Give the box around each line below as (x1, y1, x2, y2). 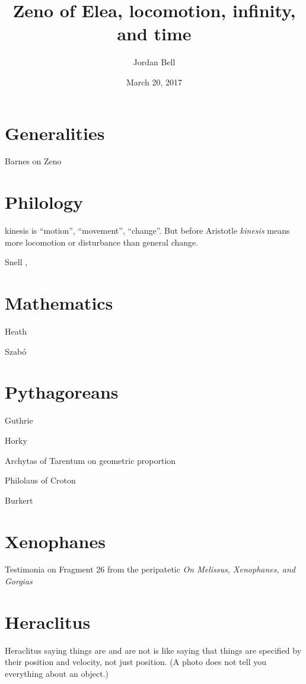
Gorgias (5, 575, 33, 587)
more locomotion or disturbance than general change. (5, 236, 199, 248)
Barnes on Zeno (5, 155, 62, 167)
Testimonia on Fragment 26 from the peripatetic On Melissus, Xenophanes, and (5, 563, 295, 575)
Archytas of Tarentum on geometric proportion (5, 454, 176, 466)
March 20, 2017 (126, 75, 183, 88)
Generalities (5, 120, 105, 145)
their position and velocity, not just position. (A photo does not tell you (5, 656, 267, 668)
